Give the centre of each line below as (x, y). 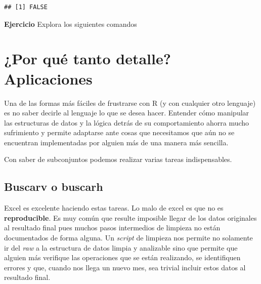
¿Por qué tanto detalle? (88, 58)
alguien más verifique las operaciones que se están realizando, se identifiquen (122, 257)
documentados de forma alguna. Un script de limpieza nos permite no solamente (128, 238)
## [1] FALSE (26, 7)
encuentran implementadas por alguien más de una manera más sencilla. (116, 142)
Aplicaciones (48, 78)
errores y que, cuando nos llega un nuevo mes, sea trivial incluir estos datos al (125, 267)
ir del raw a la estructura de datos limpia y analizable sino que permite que (121, 247)
